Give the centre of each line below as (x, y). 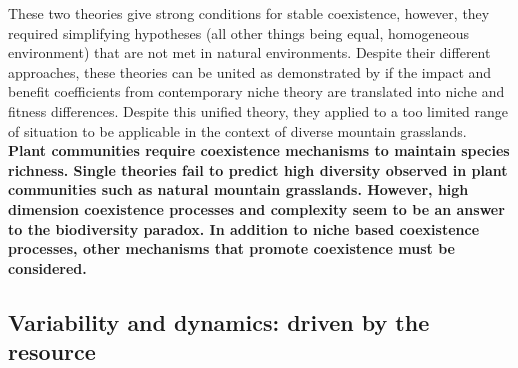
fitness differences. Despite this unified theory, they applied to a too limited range (258, 110)
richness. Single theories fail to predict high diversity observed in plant (258, 169)
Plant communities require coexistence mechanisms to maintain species (259, 150)
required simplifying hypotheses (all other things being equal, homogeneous (238, 32)
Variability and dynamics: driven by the (219, 321)
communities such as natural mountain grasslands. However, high (238, 189)
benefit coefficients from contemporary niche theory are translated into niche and (256, 91)
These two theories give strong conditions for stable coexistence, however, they (249, 13)
